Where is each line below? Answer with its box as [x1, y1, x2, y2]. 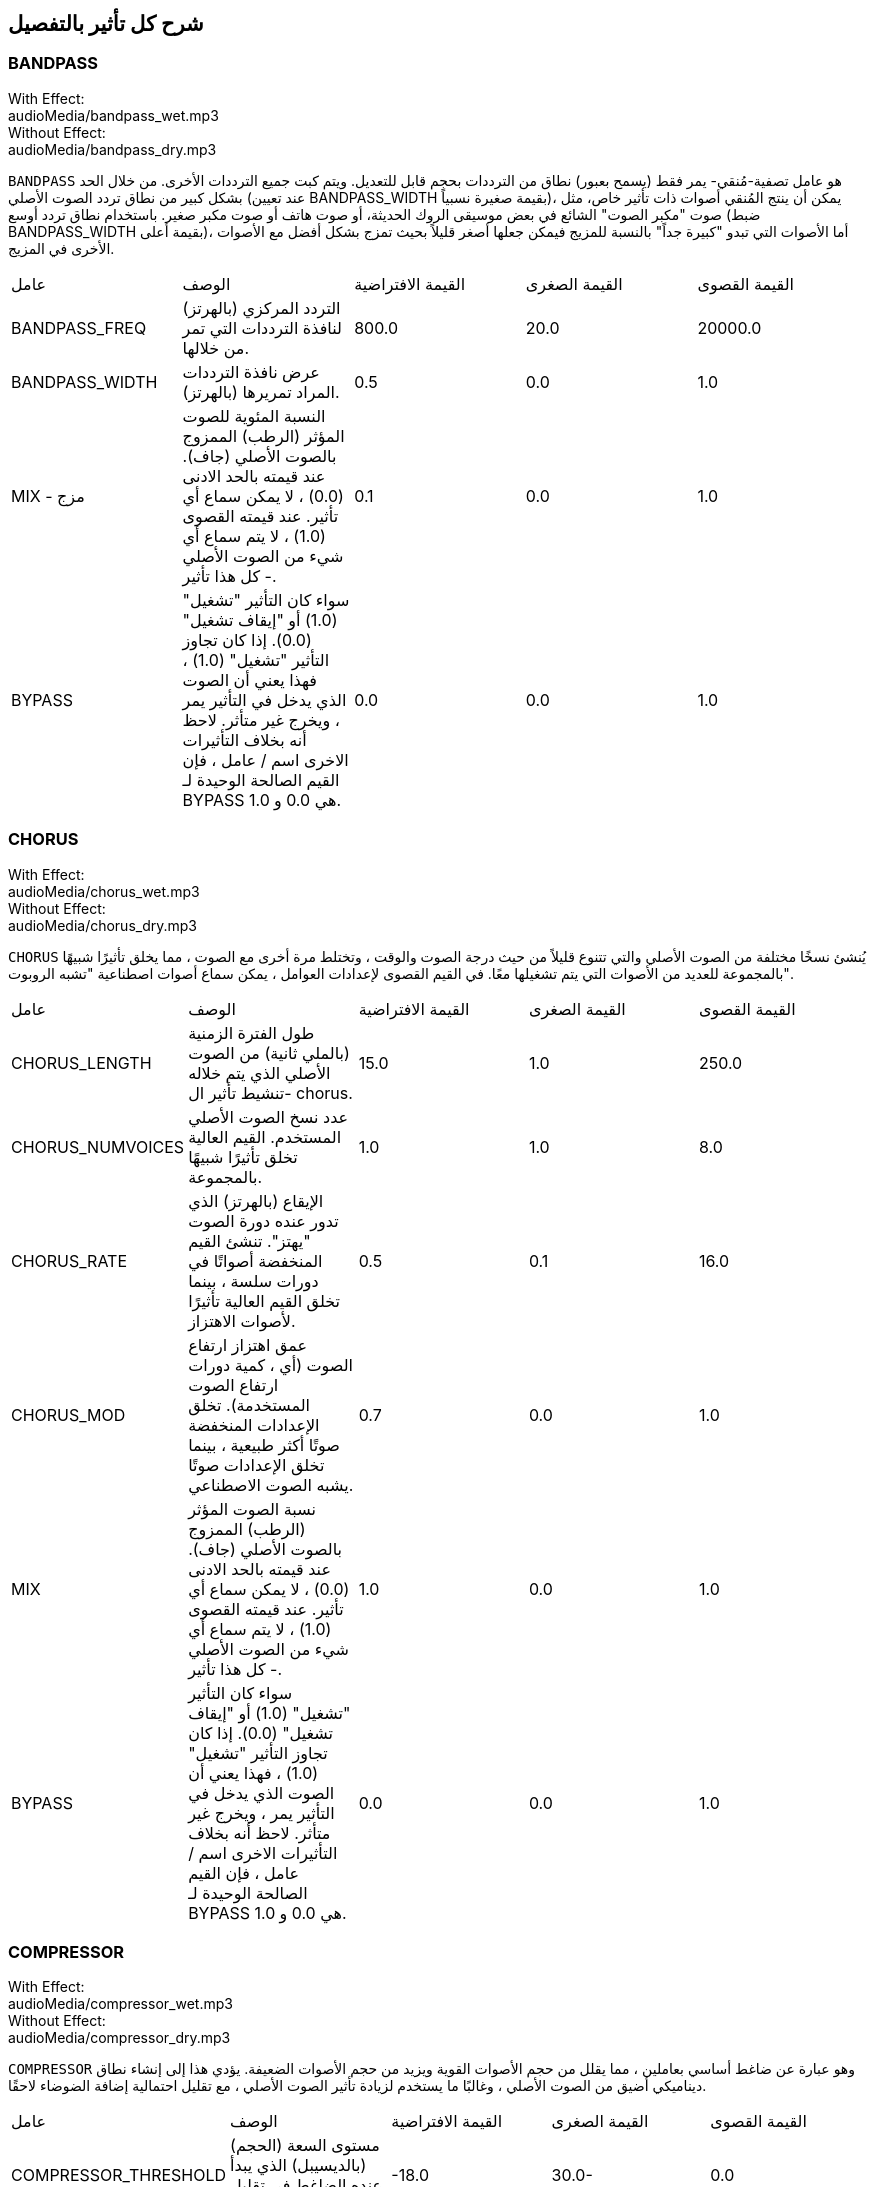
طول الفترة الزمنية [188, 1022, 315, 1043]
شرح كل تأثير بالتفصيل [8, 11, 204, 36]
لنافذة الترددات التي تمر [182, 317, 342, 338]
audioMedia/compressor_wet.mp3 [8, 1995, 233, 2013]
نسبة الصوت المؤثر [188, 1498, 316, 1519]
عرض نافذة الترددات [182, 361, 320, 382]
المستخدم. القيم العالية [188, 1126, 342, 1147]
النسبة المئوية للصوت [182, 405, 326, 426]
